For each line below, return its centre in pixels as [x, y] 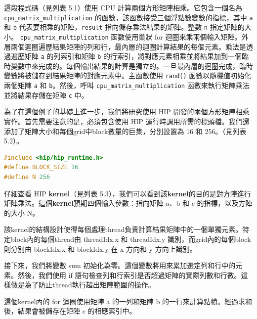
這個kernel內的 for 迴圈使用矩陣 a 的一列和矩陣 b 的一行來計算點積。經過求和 [128, 301]
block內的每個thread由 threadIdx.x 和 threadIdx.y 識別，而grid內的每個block [131, 239]
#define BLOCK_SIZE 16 [41, 167]
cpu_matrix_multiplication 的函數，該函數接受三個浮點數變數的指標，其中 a [128, 17]
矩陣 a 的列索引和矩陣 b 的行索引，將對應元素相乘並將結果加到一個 [133, 56]
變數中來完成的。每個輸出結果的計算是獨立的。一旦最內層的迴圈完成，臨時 [132, 66]
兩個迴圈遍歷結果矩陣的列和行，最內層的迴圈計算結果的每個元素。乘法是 [128, 46]
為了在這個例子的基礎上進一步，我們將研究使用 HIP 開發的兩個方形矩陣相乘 [127, 112]
